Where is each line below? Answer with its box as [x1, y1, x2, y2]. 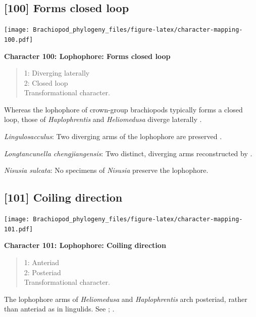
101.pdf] [4, 225, 33, 233]
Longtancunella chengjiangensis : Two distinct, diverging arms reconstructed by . [4, 148, 252, 158]
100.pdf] [4, 36, 33, 43]
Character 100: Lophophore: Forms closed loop [4, 50, 171, 61]
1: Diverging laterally [24, 68, 90, 78]
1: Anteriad [24, 257, 60, 267]
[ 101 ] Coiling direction [4, 189, 123, 205]
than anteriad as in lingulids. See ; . [4, 303, 115, 314]
